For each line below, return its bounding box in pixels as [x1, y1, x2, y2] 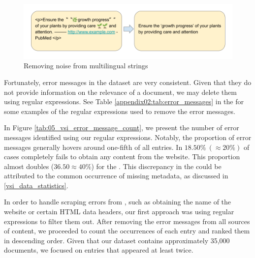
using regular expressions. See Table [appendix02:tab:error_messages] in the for [4, 96, 244, 107]
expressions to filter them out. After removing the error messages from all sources [4, 216, 250, 226]
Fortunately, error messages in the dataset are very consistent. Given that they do [4, 77, 252, 87]
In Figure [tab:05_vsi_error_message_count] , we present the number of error [4, 122, 239, 133]
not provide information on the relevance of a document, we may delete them [4, 86, 237, 97]
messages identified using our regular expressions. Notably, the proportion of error [4, 132, 252, 142]
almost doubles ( [4, 161, 54, 171]
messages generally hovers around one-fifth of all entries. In [4, 142, 183, 152]
